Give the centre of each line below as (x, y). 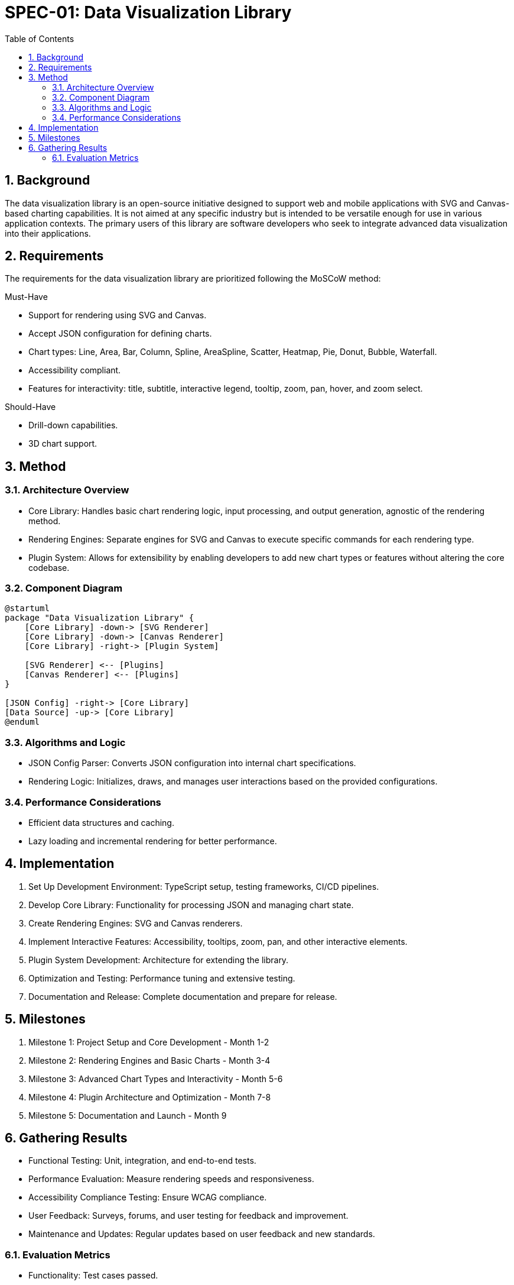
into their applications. (48, 233)
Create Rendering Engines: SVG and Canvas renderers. (136, 923)
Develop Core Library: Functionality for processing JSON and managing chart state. (191, 905)
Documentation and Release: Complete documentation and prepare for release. (183, 996)
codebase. (49, 567)
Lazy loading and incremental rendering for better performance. (153, 841)
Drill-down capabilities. (73, 425)
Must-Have (26, 297)
